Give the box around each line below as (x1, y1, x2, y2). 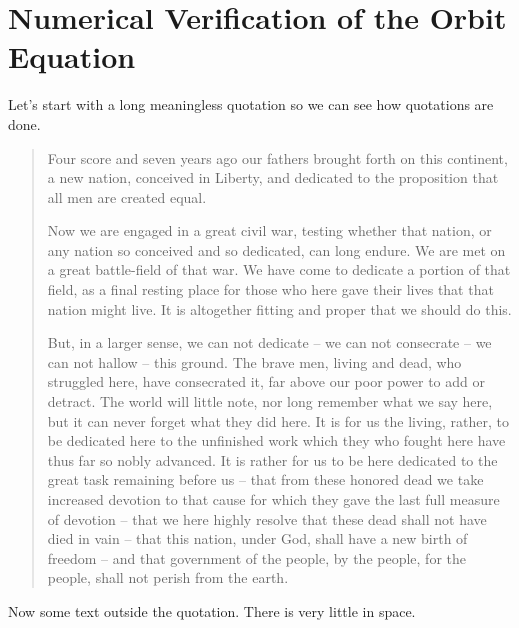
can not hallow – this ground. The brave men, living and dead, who (47, 351, 462, 372)
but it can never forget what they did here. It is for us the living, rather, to (47, 410, 510, 431)
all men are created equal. (47, 186, 207, 207)
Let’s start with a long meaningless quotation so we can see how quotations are (8, 94, 494, 115)
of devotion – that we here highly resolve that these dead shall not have (47, 508, 487, 529)
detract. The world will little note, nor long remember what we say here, (47, 391, 493, 412)
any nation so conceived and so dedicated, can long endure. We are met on (47, 239, 506, 260)
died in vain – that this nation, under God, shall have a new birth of (47, 528, 468, 549)
